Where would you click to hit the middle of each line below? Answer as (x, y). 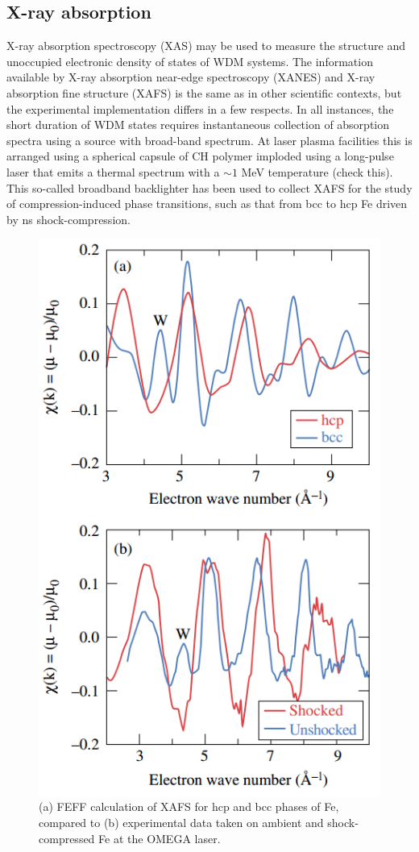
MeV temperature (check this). (317, 171)
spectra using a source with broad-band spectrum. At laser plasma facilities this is (209, 140)
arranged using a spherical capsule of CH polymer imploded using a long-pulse (200, 156)
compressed (67, 838)
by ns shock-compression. (68, 219)
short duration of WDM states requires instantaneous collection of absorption (198, 125)
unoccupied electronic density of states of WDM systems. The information (190, 61)
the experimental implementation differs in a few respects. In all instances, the (200, 108)
